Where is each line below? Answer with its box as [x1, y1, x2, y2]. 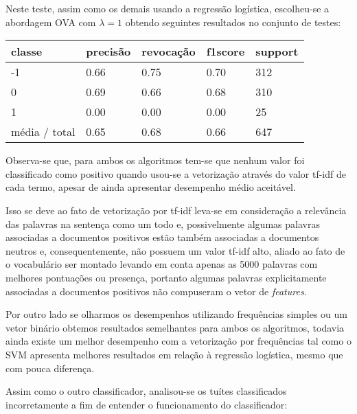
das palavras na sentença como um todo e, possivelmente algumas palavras [5, 216, 320, 231]
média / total [11, 124, 76, 140]
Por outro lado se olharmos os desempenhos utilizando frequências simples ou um [5, 307, 347, 321]
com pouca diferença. [5, 360, 95, 375]
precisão [86, 43, 131, 60]
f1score [206, 43, 245, 60]
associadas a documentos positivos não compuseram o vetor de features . [5, 284, 307, 298]
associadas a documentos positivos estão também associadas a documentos [5, 230, 319, 244]
